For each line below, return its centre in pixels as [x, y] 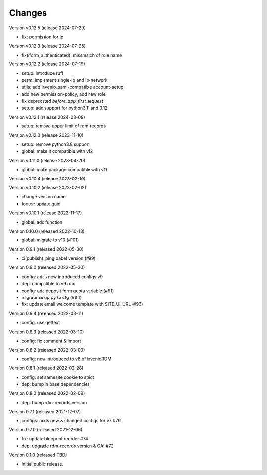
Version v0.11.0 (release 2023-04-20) [47, 160]
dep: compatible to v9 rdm [48, 284]
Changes [28, 13]
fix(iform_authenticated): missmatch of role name [72, 55]
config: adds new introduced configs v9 [62, 276]
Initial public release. [43, 464]
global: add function [42, 222]
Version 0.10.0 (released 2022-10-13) [47, 231]
